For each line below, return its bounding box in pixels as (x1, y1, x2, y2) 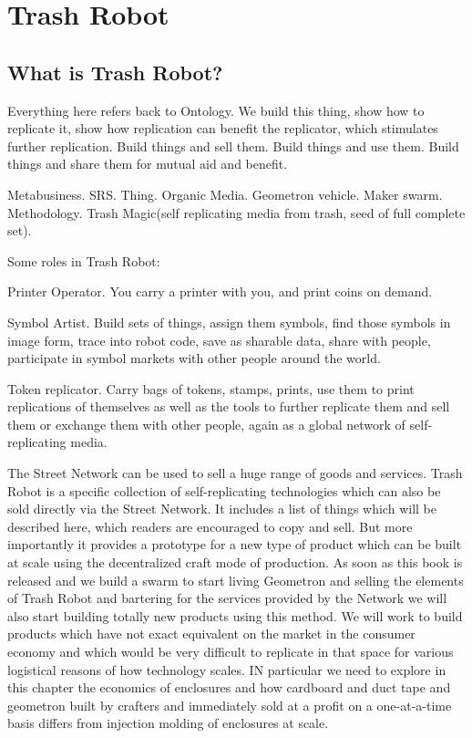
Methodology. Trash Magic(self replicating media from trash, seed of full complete (7, 203, 466, 222)
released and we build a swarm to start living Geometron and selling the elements (7, 570, 464, 589)
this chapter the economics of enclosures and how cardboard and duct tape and (7, 678, 451, 697)
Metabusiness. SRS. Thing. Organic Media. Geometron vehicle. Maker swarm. (7, 184, 443, 203)
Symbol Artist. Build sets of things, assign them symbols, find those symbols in (7, 312, 451, 331)
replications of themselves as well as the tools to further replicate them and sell (7, 397, 450, 416)
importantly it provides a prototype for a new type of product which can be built (7, 535, 462, 554)
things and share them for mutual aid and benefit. (7, 154, 288, 173)
